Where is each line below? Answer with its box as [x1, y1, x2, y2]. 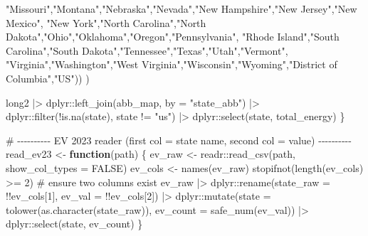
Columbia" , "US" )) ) [6, 70, 90, 85]
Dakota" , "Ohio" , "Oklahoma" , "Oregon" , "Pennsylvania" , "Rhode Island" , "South [6, 29, 340, 44]
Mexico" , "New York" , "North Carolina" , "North [6, 15, 206, 30]
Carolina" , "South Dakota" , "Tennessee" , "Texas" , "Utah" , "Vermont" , [6, 43, 288, 58]
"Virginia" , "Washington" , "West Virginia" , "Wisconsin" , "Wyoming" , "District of [6, 57, 337, 72]
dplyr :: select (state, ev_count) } [6, 216, 143, 231]
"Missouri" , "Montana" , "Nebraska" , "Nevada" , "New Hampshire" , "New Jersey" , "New [6, 1, 357, 16]
